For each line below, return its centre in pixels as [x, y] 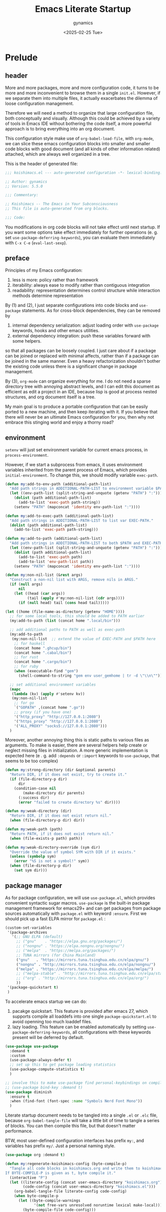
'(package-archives [27, 932]
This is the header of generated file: [41, 164]
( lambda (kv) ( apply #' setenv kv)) [48, 694]
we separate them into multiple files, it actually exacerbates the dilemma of [82, 98]
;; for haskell [30, 644]
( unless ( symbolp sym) [33, 857]
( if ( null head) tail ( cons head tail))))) [64, 603]
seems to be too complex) [32, 761]
